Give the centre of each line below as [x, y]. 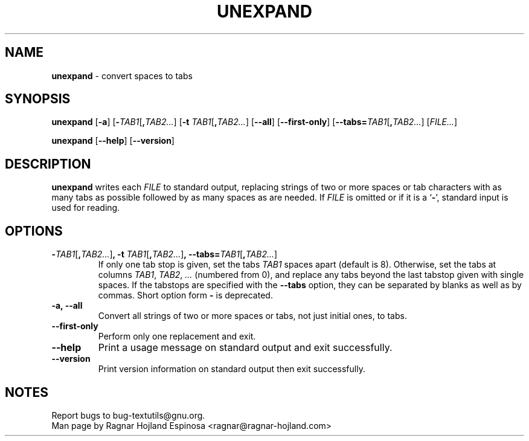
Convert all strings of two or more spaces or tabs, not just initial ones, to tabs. [252, 316]
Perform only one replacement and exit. [177, 336]
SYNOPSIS [38, 99]
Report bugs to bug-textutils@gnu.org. [128, 415]
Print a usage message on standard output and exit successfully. [245, 348]
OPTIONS [34, 231]
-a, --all [67, 306]
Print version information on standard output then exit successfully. [232, 369]
